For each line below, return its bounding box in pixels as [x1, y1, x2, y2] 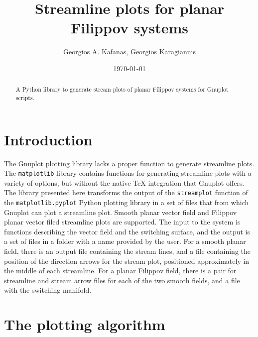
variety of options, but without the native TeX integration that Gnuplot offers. [4, 177, 245, 188]
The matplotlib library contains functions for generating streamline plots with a [4, 168, 252, 178]
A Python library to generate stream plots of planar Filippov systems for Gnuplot [15, 85, 229, 94]
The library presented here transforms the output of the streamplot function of [4, 187, 248, 198]
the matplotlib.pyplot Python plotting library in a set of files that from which [4, 197, 249, 208]
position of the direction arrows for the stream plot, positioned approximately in [4, 255, 250, 266]
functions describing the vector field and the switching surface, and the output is [4, 226, 251, 236]
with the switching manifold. [4, 285, 92, 295]
